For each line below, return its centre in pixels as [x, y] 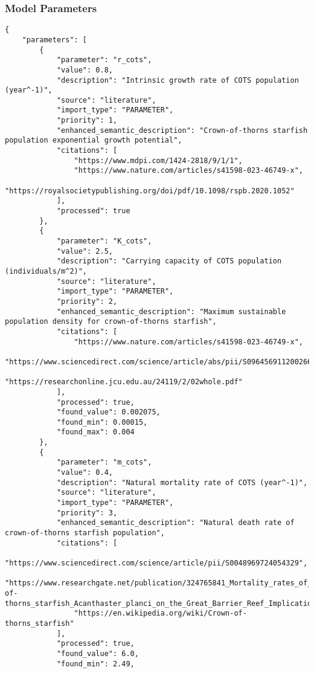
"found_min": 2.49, [95, 664]
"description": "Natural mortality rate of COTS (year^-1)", [182, 482]
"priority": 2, [87, 301]
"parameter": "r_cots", [104, 60]
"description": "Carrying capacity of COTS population [169, 261]
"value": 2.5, [85, 251]
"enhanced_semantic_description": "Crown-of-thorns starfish [182, 130]
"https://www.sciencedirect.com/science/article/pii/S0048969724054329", [156, 563]
